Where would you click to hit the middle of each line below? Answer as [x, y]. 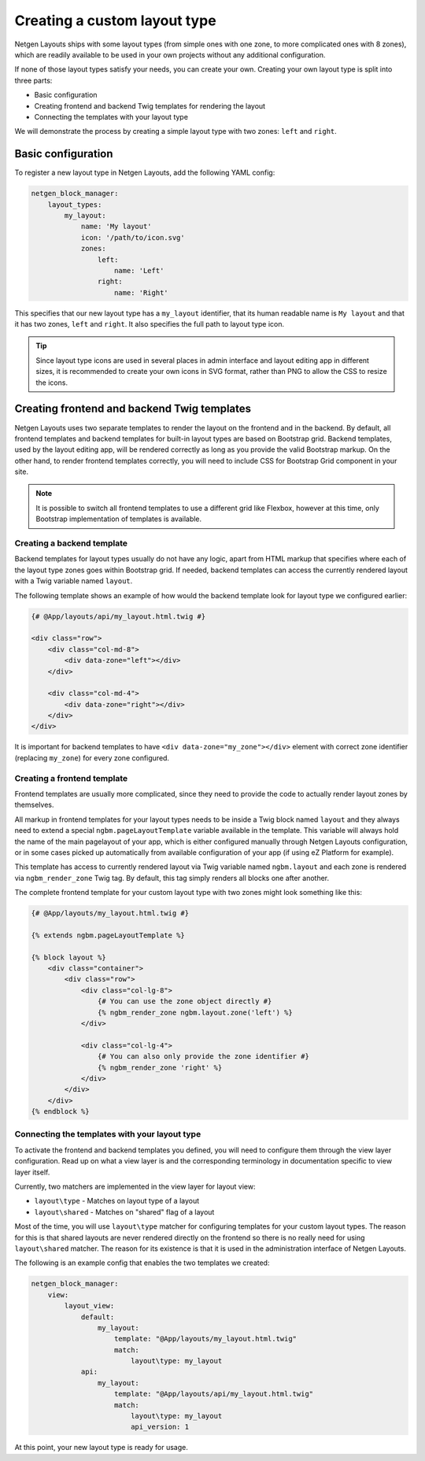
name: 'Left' [139, 270]
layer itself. [32, 1172]
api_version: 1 [159, 1427]
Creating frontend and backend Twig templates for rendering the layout [150, 105]
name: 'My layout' [116, 227]
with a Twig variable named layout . [74, 581]
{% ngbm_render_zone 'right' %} [160, 1067]
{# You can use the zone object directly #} [185, 1001]
